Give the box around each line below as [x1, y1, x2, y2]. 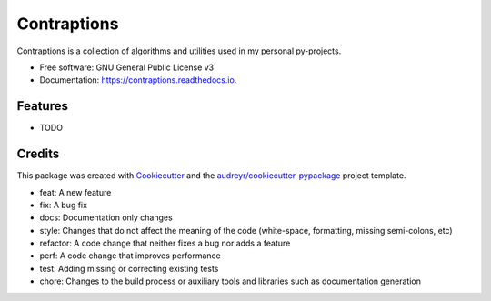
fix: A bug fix [39, 199, 88, 210]
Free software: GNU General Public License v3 [39, 62, 215, 73]
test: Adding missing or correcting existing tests [39, 263, 219, 274]
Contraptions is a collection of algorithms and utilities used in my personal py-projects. [16, 45, 342, 56]
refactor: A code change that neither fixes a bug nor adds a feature [39, 237, 291, 249]
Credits [16, 146, 60, 162]
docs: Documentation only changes [39, 212, 173, 223]
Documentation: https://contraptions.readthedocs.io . [39, 75, 237, 85]
